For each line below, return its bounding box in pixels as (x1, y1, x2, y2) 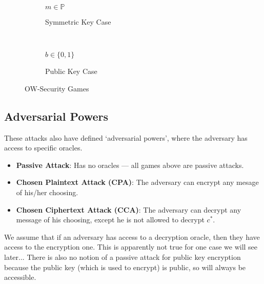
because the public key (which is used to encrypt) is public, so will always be (4, 261, 246, 272)
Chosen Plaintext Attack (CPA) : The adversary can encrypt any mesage (16, 177, 259, 187)
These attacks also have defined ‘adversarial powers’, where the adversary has (4, 132, 248, 143)
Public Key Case (45, 66, 97, 77)
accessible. (4, 272, 36, 282)
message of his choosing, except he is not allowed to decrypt (16, 214, 205, 225)
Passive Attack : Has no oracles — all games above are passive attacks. (16, 159, 244, 170)
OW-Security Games (25, 83, 89, 93)
